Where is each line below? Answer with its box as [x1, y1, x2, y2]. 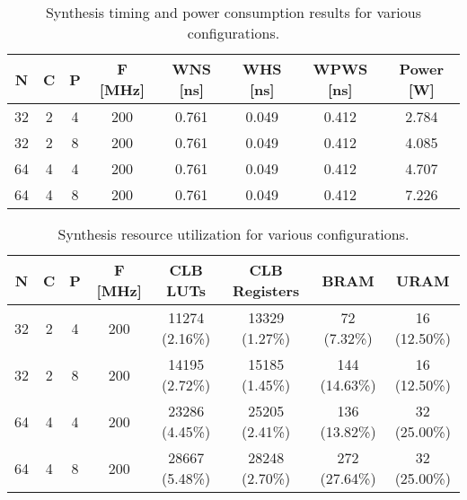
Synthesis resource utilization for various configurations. [57, 224, 410, 244]
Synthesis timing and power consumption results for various [45, 2, 422, 22]
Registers [233, 280, 300, 301]
